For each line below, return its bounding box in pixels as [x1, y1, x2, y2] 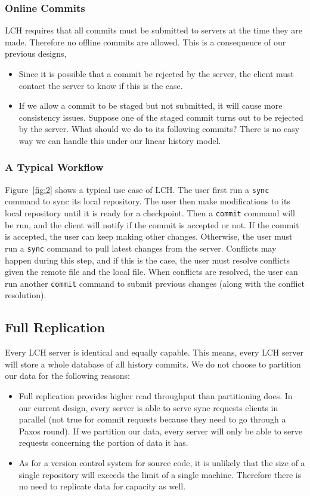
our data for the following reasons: [5, 369, 130, 382]
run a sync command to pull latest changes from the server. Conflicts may [5, 241, 277, 254]
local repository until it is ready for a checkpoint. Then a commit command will [5, 207, 295, 219]
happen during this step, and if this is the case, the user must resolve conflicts [5, 253, 290, 266]
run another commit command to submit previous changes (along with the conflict [5, 277, 305, 289]
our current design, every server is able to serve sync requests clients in [18, 401, 278, 414]
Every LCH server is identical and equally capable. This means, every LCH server [5, 346, 303, 359]
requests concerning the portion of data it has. [18, 436, 188, 449]
